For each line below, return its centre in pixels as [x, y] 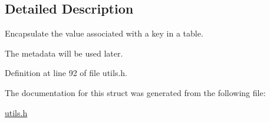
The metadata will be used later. [64, 53]
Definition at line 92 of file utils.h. [66, 73]
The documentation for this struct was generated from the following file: [135, 92]
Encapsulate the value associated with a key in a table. [104, 33]
